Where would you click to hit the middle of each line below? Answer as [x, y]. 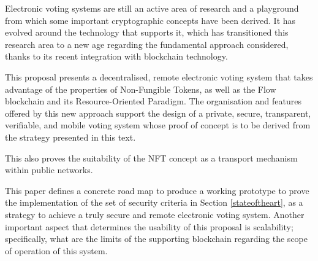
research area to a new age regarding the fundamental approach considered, [147, 44]
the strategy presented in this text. [70, 137]
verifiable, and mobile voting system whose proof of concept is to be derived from [158, 125]
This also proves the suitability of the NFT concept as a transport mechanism [151, 158]
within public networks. [49, 170]
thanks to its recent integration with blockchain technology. [116, 56]
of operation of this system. [56, 250]
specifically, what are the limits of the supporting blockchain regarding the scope [156, 239]
